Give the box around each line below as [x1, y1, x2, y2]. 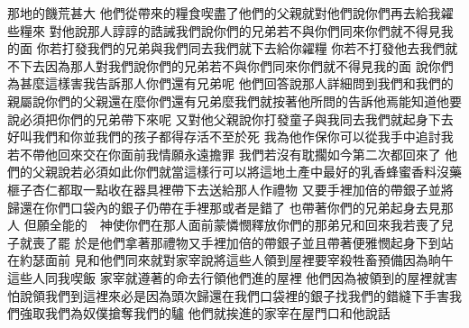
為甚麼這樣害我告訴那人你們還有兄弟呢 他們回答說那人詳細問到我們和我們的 [7, 74, 454, 93]
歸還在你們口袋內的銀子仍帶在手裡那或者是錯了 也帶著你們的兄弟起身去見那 [7, 197, 454, 216]
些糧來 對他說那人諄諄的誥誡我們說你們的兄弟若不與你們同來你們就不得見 [7, 21, 441, 40]
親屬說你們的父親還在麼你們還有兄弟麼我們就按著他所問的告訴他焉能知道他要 [7, 91, 462, 110]
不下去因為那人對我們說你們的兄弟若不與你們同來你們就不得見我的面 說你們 [7, 56, 454, 75]
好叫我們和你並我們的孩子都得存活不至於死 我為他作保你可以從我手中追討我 [7, 127, 454, 146]
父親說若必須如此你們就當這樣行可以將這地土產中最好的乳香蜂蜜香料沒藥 [32, 162, 462, 181]
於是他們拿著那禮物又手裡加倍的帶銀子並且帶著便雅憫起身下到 [74, 232, 441, 251]
